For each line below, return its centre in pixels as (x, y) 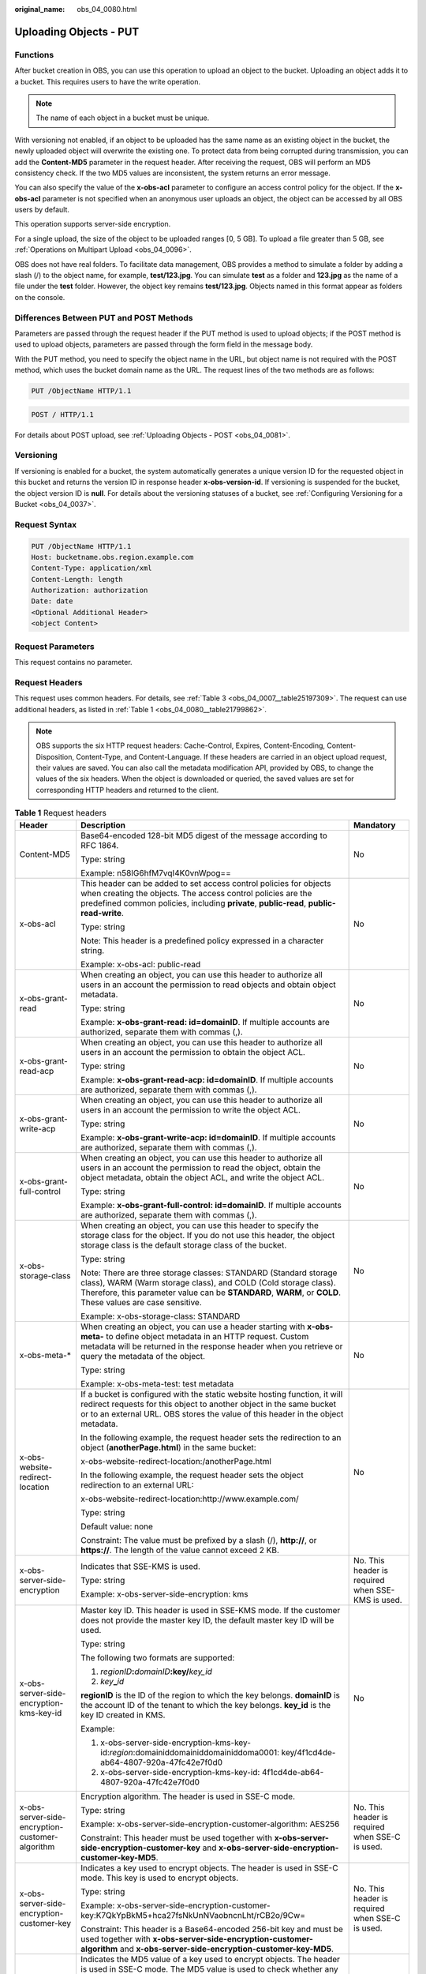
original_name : (40, 9)
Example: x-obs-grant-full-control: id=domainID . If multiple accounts (211, 1205)
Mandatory (375, 825)
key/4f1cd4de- (308, 1752)
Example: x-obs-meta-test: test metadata (157, 1383)
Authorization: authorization (90, 591)
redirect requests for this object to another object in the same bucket (208, 1404)
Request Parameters (54, 646)
